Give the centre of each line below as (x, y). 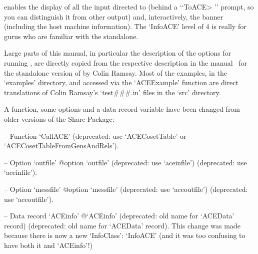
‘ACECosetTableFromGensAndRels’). (61, 146)
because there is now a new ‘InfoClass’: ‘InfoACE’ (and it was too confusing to (125, 235)
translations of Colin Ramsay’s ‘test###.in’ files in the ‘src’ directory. (112, 92)
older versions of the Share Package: (59, 118)
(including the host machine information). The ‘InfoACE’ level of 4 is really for (125, 26)
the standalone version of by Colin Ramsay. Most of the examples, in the (115, 72)
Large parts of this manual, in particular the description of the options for (118, 53)
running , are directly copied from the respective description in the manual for (126, 62)
